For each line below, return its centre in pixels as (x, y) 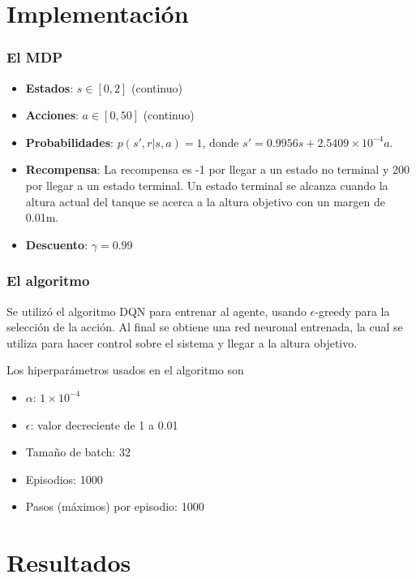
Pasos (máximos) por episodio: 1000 (115, 506)
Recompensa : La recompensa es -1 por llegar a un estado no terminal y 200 (217, 169)
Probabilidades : (69, 142)
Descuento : (57, 244)
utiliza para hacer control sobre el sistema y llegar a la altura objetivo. (182, 342)
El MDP (35, 57)
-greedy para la (352, 311)
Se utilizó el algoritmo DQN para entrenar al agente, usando (157, 311)
